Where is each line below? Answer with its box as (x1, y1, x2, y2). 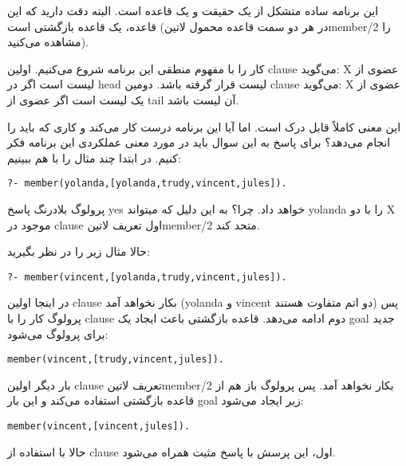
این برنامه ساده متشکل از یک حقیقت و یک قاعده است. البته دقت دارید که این (7, 2, 379, 18)
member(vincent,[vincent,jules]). (7, 421, 191, 433)
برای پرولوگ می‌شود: (7, 325, 108, 342)
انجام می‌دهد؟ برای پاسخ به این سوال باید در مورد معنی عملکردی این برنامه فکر (7, 134, 391, 151)
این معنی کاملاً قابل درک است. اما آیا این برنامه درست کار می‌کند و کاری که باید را (7, 118, 401, 135)
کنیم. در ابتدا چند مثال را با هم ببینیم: (7, 149, 181, 166)
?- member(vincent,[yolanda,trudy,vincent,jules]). (7, 271, 287, 283)
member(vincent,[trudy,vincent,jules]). (7, 354, 225, 366)
